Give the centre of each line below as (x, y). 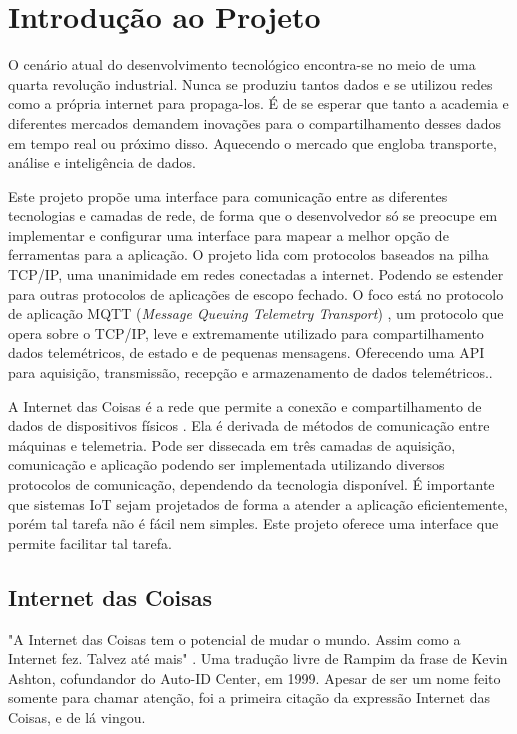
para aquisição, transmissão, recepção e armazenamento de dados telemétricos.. (250, 372)
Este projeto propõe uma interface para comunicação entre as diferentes (228, 195)
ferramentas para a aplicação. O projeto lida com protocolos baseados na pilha (248, 254)
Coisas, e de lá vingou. (77, 716)
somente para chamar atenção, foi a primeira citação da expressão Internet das (249, 697)
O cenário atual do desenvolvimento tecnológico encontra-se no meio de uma (242, 64)
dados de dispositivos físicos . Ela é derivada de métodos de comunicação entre (249, 425)
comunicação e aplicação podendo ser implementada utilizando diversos (226, 464)
